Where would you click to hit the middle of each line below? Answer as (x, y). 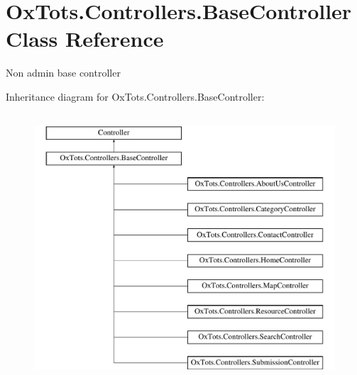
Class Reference (85, 39)
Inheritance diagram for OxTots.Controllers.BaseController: (135, 96)
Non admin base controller (63, 73)
